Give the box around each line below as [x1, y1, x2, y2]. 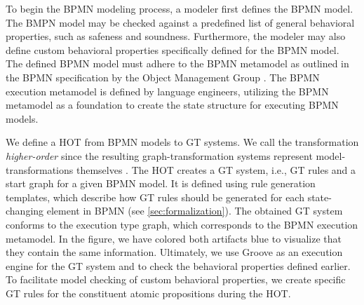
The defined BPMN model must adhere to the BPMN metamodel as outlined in [6, 56, 349, 71]
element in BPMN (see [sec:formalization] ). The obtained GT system [46, 203, 343, 218]
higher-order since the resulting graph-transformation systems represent [6, 148, 313, 163]
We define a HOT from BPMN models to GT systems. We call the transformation [6, 135, 359, 149]
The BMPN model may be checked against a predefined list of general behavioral [6, 15, 355, 29]
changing [6, 203, 44, 218]
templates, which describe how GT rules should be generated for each [6, 189, 304, 204]
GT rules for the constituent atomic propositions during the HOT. [6, 285, 291, 300]
